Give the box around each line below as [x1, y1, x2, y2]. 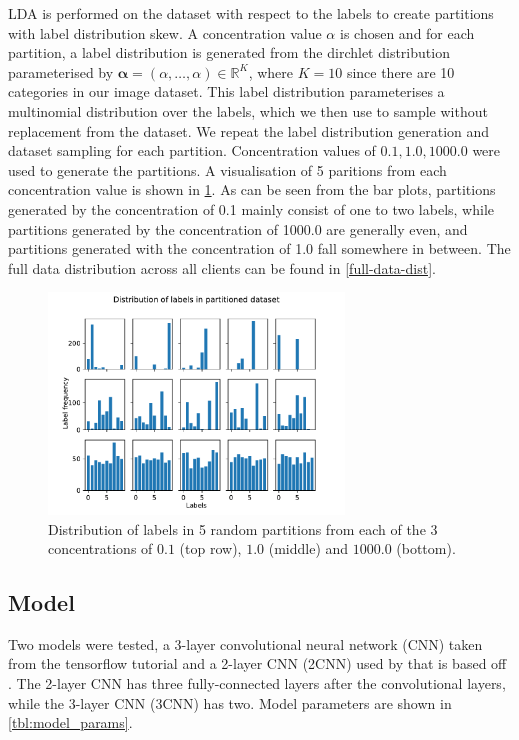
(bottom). [396, 538, 456, 559]
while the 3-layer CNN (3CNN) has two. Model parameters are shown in [8, 692, 452, 713]
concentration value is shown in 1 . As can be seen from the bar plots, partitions [8, 179, 496, 200]
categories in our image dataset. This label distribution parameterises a [8, 81, 445, 102]
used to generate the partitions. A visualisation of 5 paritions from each [8, 159, 447, 180]
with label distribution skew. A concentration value [8, 22, 322, 43]
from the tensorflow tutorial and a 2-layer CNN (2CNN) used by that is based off [8, 653, 507, 674]
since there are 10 [346, 61, 455, 82]
